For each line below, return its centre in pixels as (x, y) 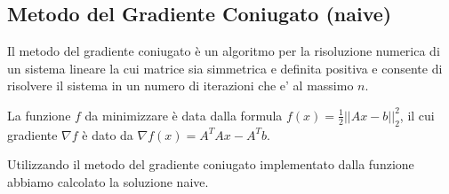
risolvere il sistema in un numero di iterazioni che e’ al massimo (180, 85)
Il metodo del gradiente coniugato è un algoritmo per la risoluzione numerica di (224, 51)
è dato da (108, 134)
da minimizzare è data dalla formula (184, 115)
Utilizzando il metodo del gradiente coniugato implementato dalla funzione (211, 164)
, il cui (417, 115)
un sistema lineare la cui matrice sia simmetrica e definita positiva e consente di (225, 68)
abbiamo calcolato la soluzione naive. (108, 181)
